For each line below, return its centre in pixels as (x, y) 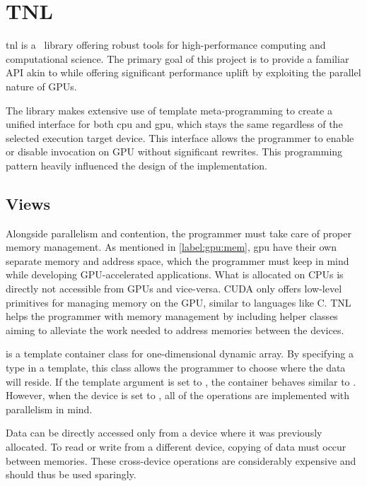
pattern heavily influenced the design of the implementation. (136, 165)
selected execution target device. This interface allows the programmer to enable (180, 137)
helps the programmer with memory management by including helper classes (172, 316)
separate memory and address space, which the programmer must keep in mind (177, 260)
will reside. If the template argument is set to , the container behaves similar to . (181, 381)
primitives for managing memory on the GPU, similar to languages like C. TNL (179, 302)
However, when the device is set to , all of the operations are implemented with (178, 395)
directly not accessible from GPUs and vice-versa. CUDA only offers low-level (174, 289)
